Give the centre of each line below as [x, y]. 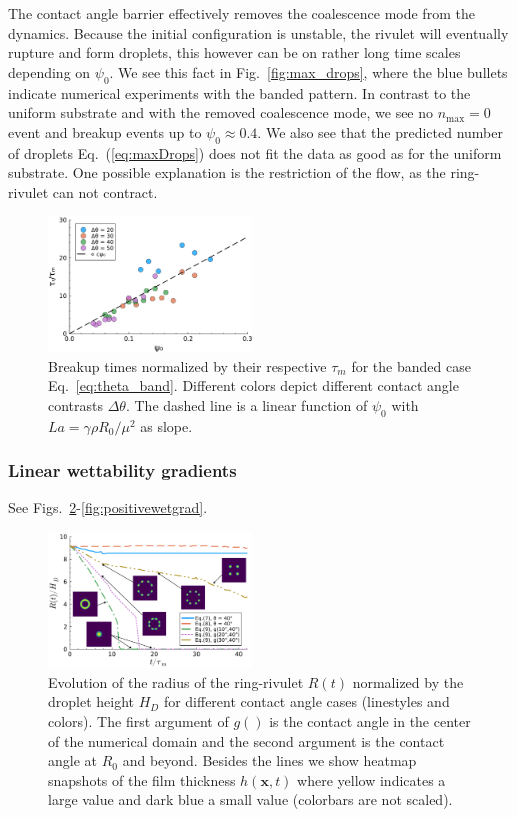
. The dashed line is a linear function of [246, 404]
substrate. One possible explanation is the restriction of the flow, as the [227, 172]
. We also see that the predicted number [380, 131]
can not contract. [105, 191]
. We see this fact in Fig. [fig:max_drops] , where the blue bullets [308, 71]
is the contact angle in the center [370, 720]
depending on [49, 71]
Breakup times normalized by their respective [187, 365]
